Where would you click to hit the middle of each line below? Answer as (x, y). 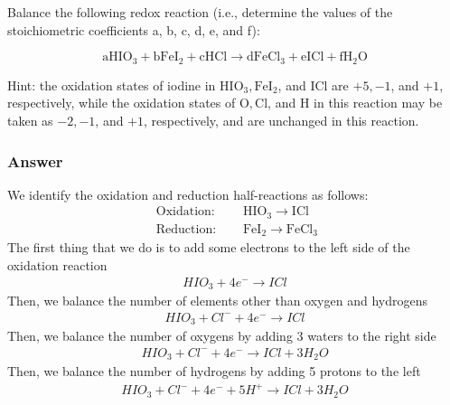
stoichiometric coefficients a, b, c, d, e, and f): (134, 29)
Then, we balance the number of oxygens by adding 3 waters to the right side (222, 336)
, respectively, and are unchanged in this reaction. (281, 121)
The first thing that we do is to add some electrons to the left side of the (209, 247)
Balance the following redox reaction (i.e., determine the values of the (200, 12)
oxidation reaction (57, 264)
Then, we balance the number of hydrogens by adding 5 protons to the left (214, 371)
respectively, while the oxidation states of (122, 103)
